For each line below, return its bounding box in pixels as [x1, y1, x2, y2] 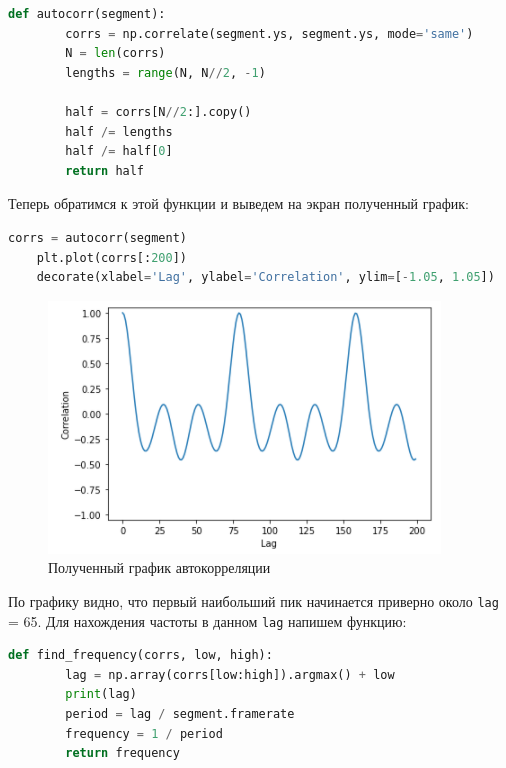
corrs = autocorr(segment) [8, 230, 187, 245]
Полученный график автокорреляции [48, 557, 271, 578]
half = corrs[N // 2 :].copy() [65, 104, 252, 119]
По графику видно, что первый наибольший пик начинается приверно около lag [8, 590, 499, 611]
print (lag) [65, 687, 137, 702]
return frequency [65, 746, 180, 761]
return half [65, 163, 145, 178]
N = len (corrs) [65, 46, 166, 61]
